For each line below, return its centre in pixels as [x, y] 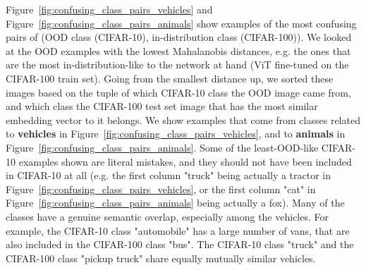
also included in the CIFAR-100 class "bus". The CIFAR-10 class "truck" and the [180, 244]
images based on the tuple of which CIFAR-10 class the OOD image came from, [178, 92]
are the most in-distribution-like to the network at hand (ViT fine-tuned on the [177, 65]
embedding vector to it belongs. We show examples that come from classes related [183, 119]
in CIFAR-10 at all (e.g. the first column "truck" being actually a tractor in [169, 175]
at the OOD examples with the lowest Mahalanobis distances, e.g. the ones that [178, 50]
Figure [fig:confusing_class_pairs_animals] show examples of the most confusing [181, 23]
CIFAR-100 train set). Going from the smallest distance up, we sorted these [170, 78]
